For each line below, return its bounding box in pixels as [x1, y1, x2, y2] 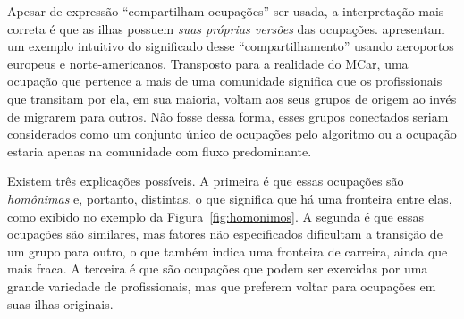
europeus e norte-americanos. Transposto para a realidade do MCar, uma [7, 54, 409, 72]
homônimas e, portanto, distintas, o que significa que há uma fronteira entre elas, [7, 189, 452, 207]
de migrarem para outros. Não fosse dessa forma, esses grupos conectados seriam [7, 106, 449, 125]
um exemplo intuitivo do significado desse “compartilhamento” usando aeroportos [7, 37, 454, 55]
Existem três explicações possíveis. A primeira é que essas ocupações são [7, 172, 404, 190]
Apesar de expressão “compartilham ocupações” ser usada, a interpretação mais [7, 2, 444, 20]
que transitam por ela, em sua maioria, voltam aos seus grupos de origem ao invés [7, 88, 457, 107]
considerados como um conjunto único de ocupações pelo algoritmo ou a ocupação [7, 124, 457, 143]
